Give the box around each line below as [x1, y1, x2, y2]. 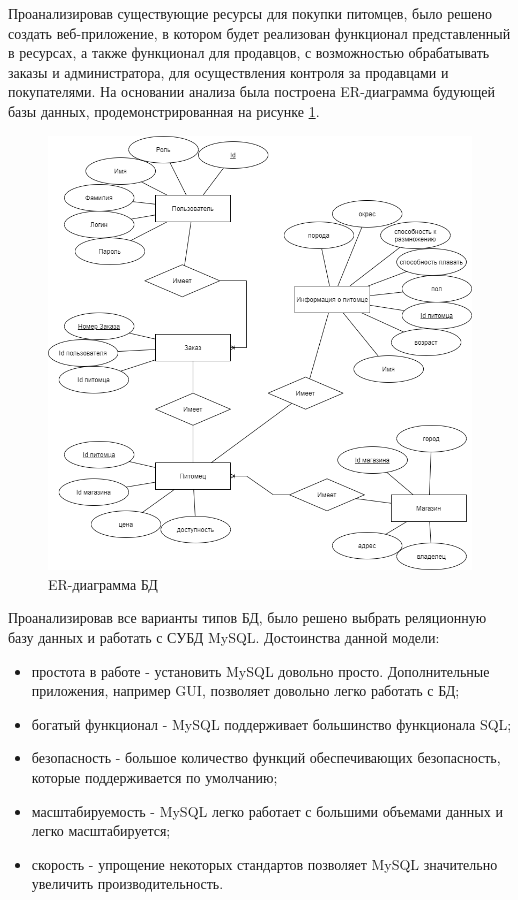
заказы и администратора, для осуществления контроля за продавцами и [8, 61, 449, 82]
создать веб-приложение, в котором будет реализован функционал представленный [8, 22, 511, 43]
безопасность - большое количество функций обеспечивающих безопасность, [31, 747, 501, 768]
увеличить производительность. [31, 873, 224, 894]
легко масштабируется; [31, 820, 171, 841]
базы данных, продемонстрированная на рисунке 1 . [8, 100, 320, 121]
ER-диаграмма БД [48, 573, 158, 594]
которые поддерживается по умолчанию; [31, 767, 278, 788]
